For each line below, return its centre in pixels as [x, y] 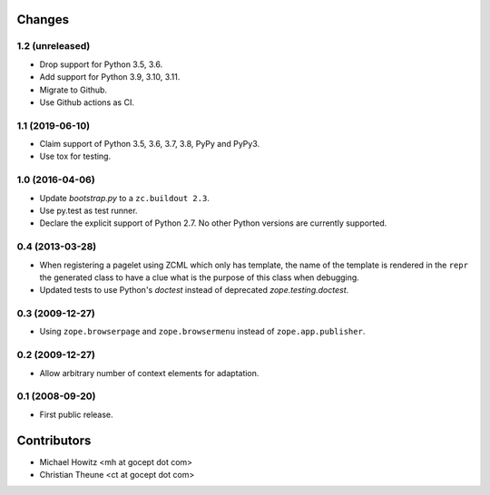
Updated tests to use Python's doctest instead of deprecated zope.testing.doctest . [194, 290]
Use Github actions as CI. [87, 102]
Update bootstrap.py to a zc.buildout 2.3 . [125, 198]
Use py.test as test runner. [88, 210]
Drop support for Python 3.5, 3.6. [101, 64]
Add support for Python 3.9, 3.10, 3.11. [110, 77]
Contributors [54, 440]
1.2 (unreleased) [54, 46]
